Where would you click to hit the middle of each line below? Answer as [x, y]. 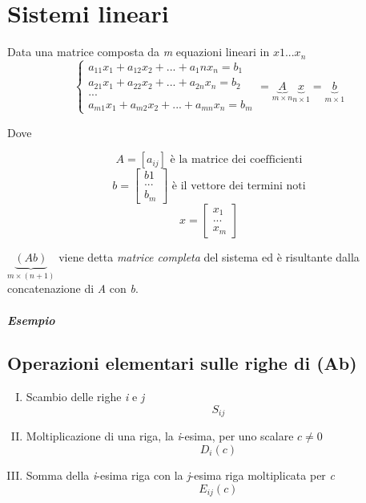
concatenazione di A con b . [73, 288]
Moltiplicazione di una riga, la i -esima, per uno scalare [160, 436]
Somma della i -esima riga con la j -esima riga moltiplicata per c [180, 475]
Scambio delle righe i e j [85, 397]
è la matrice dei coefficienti [236, 160]
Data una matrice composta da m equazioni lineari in [139, 52]
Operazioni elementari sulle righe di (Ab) [182, 363]
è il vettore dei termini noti [239, 186]
